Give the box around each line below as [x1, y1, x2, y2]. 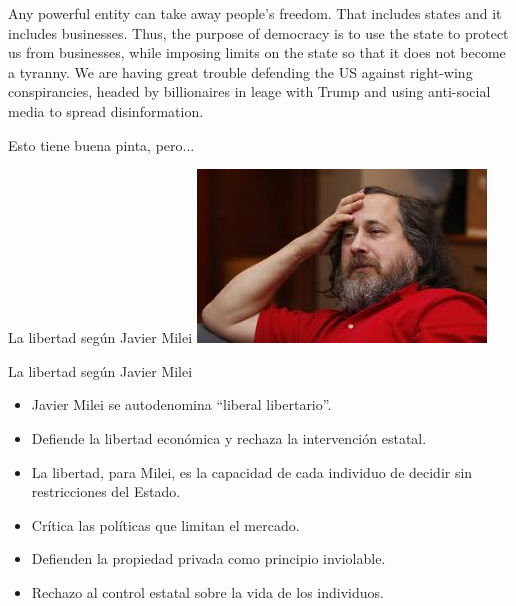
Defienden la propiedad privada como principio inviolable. [31, 548, 386, 569]
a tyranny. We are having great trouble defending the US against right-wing [8, 61, 473, 82]
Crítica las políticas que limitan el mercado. [31, 514, 300, 535]
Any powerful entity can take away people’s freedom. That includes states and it [8, 3, 502, 23]
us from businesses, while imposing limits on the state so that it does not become [8, 42, 506, 63]
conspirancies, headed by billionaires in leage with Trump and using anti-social [8, 81, 491, 102]
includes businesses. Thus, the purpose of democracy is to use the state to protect [8, 22, 509, 43]
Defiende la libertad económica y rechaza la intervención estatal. [31, 427, 427, 448]
